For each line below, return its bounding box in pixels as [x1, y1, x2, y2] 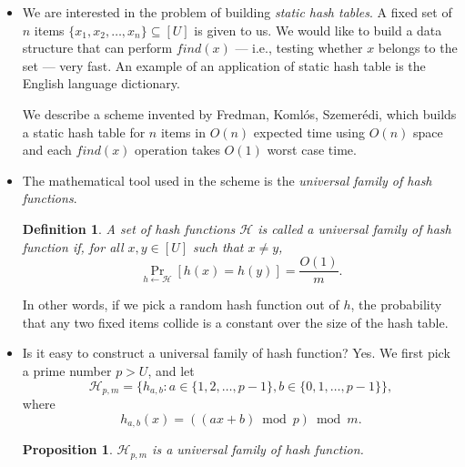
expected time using [253, 122, 366, 141]
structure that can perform [22, 38, 173, 57]
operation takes [135, 140, 220, 159]
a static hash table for [22, 122, 146, 141]
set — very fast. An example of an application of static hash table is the [22, 56, 426, 75]
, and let [147, 360, 195, 380]
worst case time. [267, 140, 357, 159]
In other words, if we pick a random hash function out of [22, 295, 339, 314]
